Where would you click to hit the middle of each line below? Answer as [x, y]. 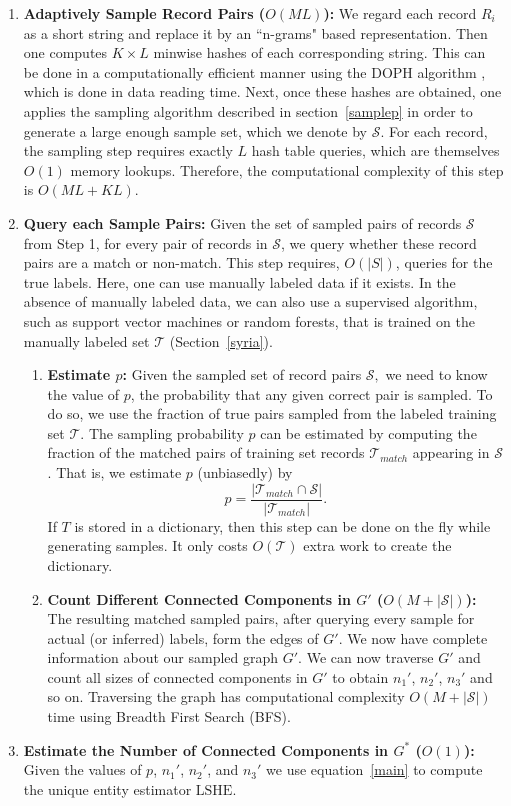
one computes [65, 52]
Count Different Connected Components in [199, 598]
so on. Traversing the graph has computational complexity [226, 696]
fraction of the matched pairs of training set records [206, 452]
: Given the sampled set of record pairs [242, 374]
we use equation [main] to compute [374, 769]
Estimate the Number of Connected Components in [206, 749]
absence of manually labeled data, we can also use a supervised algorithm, [250, 301]
